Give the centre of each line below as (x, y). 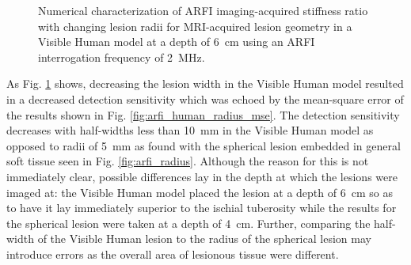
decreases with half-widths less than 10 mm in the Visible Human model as (190, 130)
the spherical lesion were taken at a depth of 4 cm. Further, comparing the (188, 223)
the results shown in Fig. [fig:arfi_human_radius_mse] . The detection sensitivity (203, 114)
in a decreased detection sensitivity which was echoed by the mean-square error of (205, 98)
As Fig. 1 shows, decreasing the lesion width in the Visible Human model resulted (205, 83)
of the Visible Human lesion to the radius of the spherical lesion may (204, 238)
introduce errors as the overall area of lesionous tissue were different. (173, 254)
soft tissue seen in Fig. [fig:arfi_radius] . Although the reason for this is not (188, 161)
